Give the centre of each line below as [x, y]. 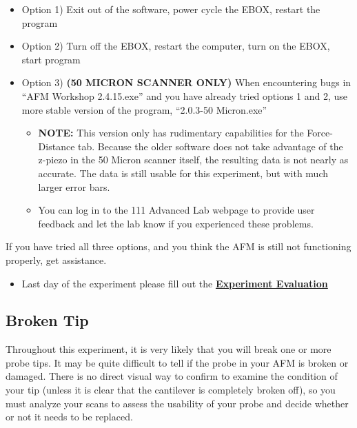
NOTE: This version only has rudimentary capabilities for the [171, 133]
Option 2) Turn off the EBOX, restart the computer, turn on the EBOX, [176, 46]
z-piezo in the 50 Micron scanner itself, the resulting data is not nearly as [193, 160]
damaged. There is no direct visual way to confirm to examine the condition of [172, 376]
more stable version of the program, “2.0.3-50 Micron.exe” [144, 109]
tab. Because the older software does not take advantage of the [211, 146]
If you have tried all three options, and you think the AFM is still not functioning [178, 246]
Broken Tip [47, 320]
